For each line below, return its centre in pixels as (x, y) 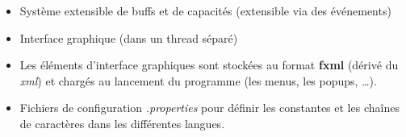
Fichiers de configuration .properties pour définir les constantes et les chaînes (209, 108)
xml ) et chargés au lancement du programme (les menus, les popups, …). (198, 80)
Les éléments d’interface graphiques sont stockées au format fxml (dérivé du (209, 65)
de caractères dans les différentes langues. (122, 123)
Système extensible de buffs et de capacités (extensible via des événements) (205, 10)
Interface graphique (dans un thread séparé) (129, 37)
